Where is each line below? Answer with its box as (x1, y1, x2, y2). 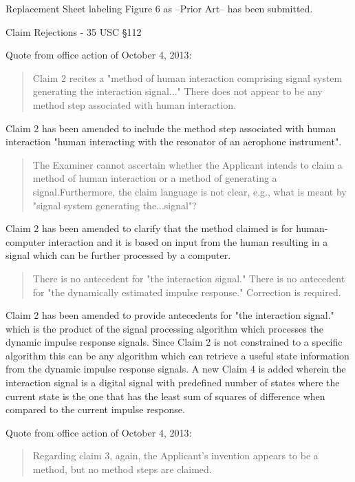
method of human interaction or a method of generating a (32, 171, 277, 185)
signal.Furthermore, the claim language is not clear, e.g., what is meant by (32, 184, 347, 198)
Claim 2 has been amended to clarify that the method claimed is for (6, 221, 293, 235)
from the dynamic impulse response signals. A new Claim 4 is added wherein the (6, 361, 346, 376)
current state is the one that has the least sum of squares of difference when (6, 388, 325, 403)
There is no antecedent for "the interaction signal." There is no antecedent (32, 271, 345, 285)
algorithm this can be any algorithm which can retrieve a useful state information (6, 348, 349, 362)
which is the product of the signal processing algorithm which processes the (6, 321, 323, 335)
